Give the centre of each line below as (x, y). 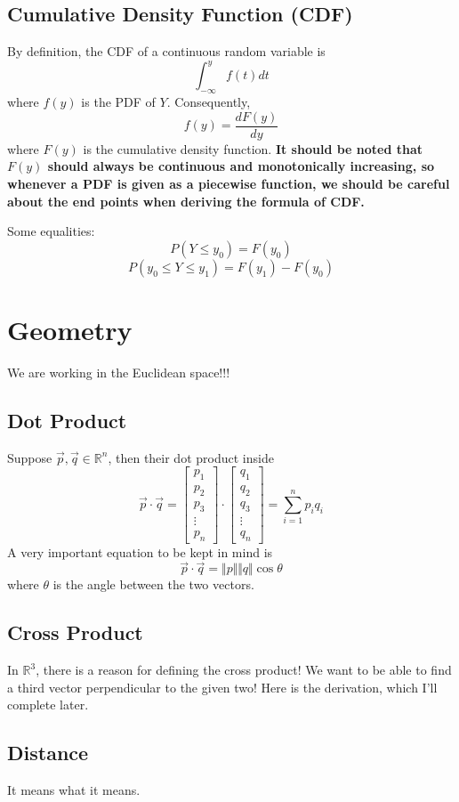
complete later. (48, 705)
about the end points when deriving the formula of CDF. (186, 201)
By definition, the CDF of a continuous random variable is (166, 51)
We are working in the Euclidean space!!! (119, 372)
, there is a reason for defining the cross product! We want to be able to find (244, 670)
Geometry (70, 329)
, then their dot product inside (191, 457)
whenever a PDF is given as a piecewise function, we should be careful (229, 183)
